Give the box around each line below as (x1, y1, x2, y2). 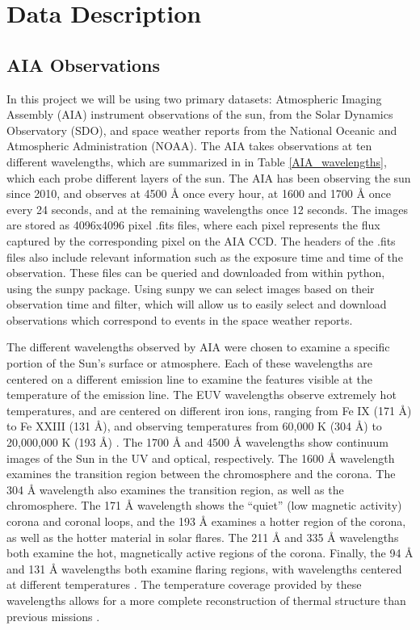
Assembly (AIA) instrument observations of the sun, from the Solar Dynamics (6, 106, 393, 123)
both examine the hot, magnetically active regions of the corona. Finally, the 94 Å (6, 544, 414, 561)
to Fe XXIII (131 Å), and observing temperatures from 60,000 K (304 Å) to (6, 418, 382, 435)
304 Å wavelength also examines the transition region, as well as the (6, 481, 344, 498)
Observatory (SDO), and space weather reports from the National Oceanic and (6, 121, 397, 138)
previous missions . (6, 607, 100, 624)
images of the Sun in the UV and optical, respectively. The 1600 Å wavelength (6, 449, 395, 466)
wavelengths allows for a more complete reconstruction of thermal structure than (6, 591, 406, 608)
